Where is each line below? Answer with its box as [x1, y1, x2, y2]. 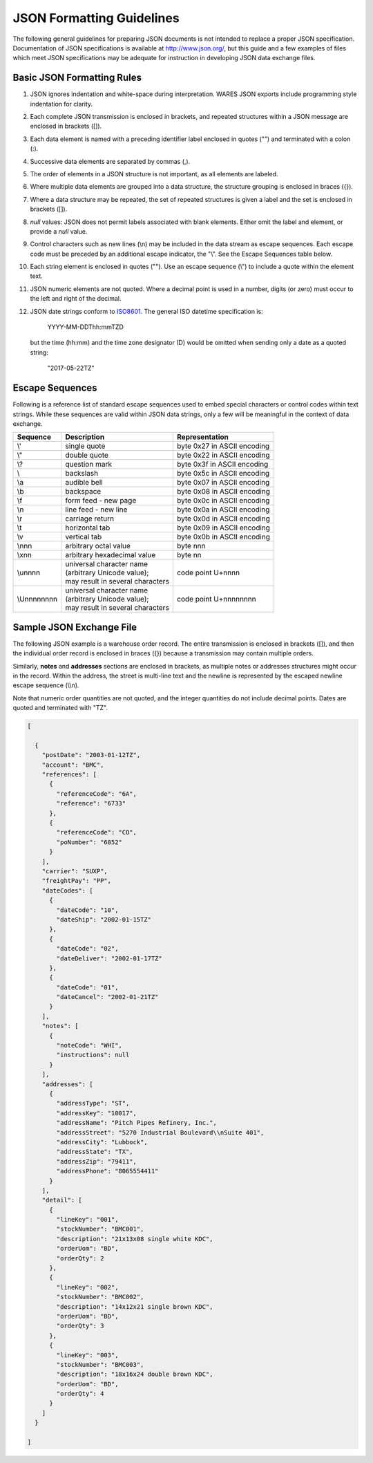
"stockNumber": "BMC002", [56, 1293, 144, 1301]
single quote [65, 441, 106, 451]
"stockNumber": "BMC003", [56, 1361, 144, 1368]
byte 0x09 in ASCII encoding [177, 523, 271, 532]
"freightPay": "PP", [41, 877, 112, 885]
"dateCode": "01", [56, 983, 119, 991]
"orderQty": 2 [56, 1254, 104, 1262]
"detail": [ [41, 1196, 83, 1204]
